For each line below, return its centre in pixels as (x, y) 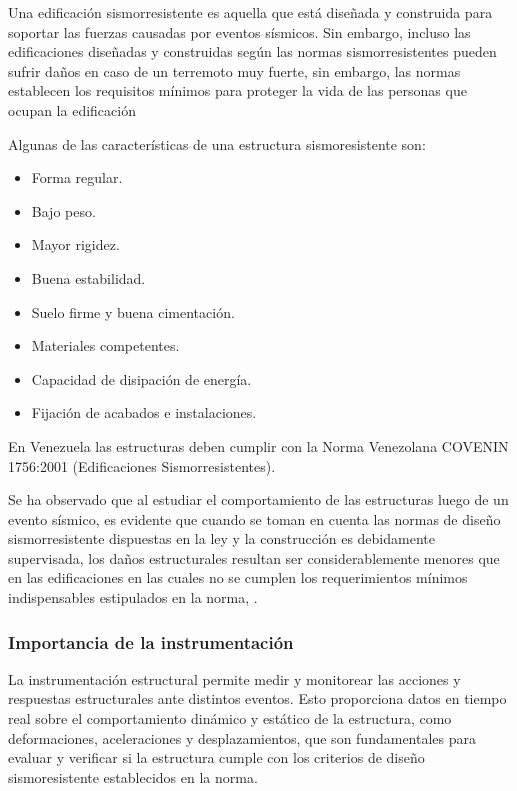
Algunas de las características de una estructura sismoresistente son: (217, 143)
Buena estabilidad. (88, 277)
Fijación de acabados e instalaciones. (144, 412)
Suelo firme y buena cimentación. (133, 311)
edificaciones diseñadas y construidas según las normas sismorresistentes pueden (252, 51)
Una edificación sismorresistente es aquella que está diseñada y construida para (250, 12)
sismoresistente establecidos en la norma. (133, 776)
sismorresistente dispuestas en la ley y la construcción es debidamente (221, 538)
